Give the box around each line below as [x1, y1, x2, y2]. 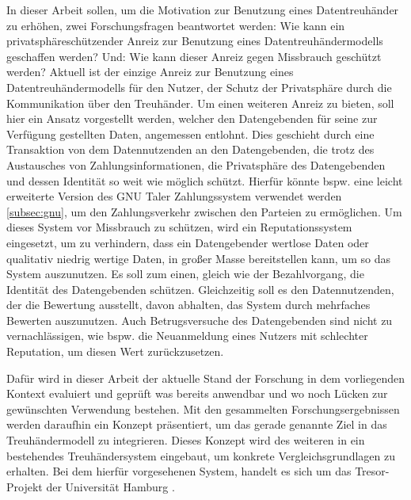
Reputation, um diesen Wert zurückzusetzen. [6, 343, 224, 360]
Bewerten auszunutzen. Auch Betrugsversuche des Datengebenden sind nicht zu [6, 311, 393, 328]
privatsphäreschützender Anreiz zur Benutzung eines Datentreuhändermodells [6, 32, 383, 49]
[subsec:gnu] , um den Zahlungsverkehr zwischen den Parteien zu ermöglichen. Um [6, 203, 402, 219]
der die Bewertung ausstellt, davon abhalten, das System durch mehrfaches [6, 296, 371, 313]
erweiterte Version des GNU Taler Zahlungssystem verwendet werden [6, 188, 342, 204]
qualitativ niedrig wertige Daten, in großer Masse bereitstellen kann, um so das [6, 250, 390, 266]
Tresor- [355, 463, 390, 479]
